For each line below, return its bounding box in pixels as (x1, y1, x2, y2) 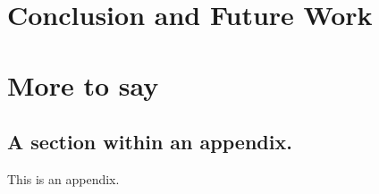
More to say (7, 66, 159, 103)
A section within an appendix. (7, 128, 292, 156)
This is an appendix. (7, 169, 120, 188)
